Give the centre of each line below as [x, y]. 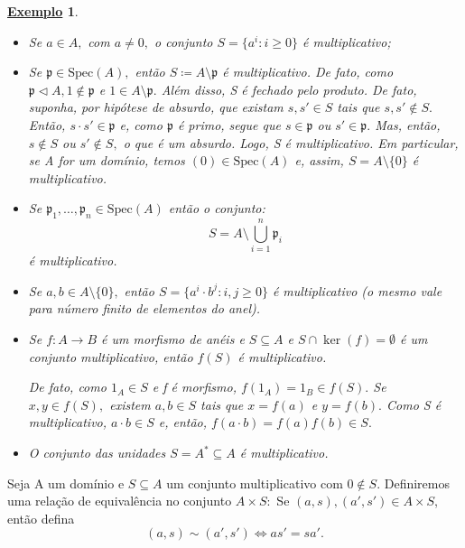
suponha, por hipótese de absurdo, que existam [156, 107]
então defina [41, 518]
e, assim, [319, 160]
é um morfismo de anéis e [173, 339]
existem [130, 404]
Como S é [414, 404]
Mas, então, [408, 124]
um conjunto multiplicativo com [255, 483]
